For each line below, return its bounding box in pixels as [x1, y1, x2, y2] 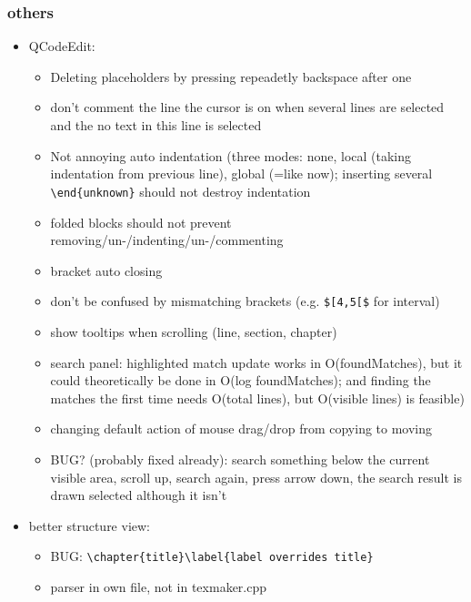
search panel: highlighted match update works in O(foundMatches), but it [50, 352, 463, 372]
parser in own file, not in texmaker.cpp [50, 576, 267, 596]
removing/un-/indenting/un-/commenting [50, 230, 284, 250]
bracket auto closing [50, 260, 163, 280]
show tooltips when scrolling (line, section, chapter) [50, 321, 337, 341]
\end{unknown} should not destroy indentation [50, 181, 311, 200]
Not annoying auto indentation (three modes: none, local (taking [50, 146, 412, 165]
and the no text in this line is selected [50, 116, 262, 134]
